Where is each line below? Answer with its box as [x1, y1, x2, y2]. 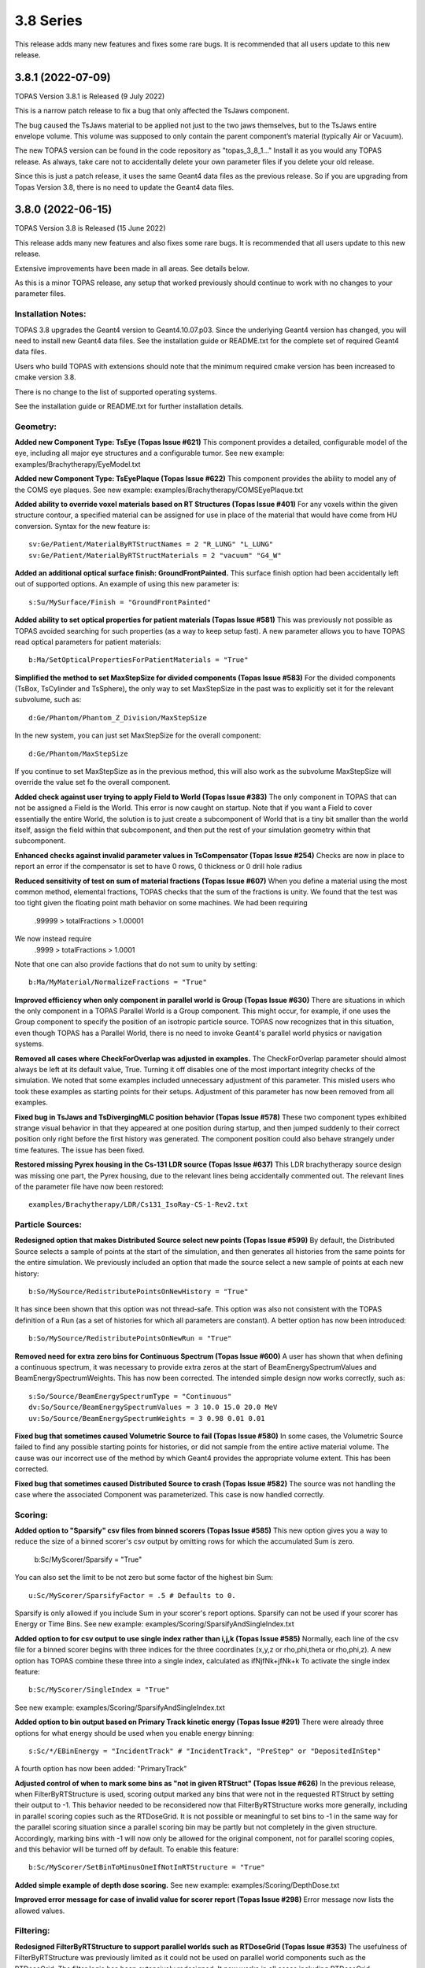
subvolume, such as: [14, 695, 82, 705]
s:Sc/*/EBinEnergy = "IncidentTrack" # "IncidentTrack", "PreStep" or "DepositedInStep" [28, 1746, 382, 1755]
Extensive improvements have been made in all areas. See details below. [14, 264, 249, 273]
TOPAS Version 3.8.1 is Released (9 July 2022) [14, 91, 165, 101]
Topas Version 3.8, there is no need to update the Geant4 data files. [14, 182, 235, 192]
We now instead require [14, 934, 92, 944]
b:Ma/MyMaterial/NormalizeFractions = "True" [28, 978, 208, 987]
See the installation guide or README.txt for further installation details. [14, 401, 244, 411]
